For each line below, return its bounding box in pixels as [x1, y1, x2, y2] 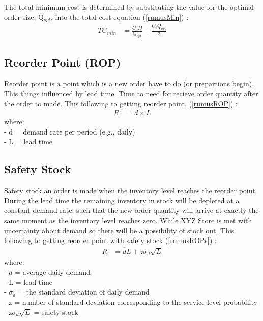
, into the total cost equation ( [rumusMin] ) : [50, 11, 189, 22]
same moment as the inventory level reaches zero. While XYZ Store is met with [4, 215, 252, 225]
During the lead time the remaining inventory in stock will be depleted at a [4, 195, 240, 205]
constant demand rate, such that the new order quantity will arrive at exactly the [4, 205, 259, 216]
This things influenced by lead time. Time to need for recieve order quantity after [4, 88, 258, 98]
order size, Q [4, 11, 44, 22]
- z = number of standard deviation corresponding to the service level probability [4, 297, 257, 307]
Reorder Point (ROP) [4, 54, 121, 70]
